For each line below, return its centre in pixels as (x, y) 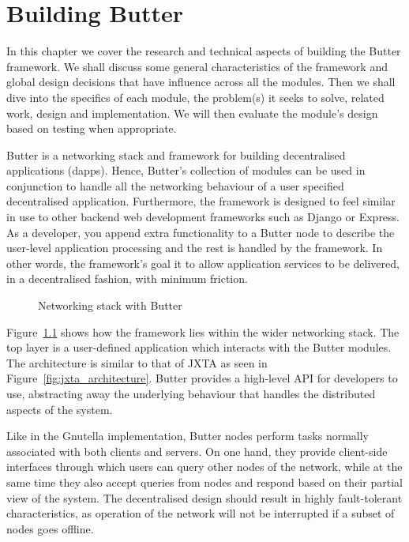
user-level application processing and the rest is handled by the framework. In (195, 248)
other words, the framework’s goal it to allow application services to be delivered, (203, 263)
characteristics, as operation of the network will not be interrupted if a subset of (201, 513)
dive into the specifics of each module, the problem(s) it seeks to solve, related (195, 97)
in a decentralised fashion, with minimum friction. (127, 279)
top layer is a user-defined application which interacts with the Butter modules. (199, 347)
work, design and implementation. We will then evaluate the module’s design (192, 113)
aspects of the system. (60, 409)
